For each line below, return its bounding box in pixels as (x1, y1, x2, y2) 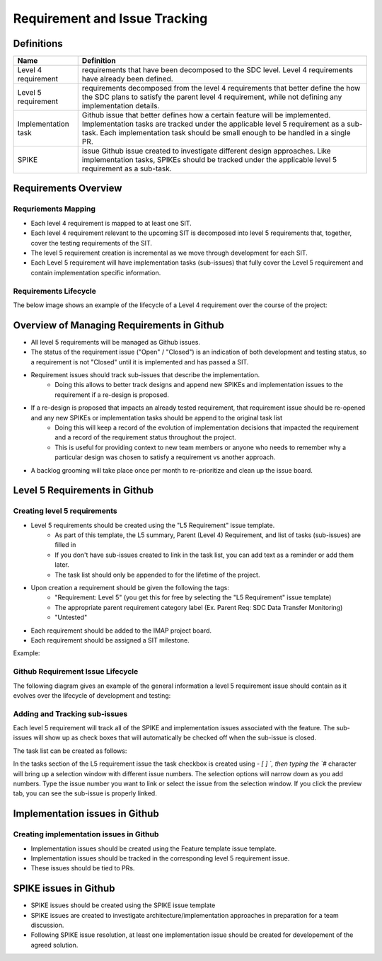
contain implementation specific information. (30, 268, 161, 277)
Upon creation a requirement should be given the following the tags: (30, 584, 230, 592)
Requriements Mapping (13, 204, 95, 214)
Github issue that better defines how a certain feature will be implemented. (81, 110, 331, 120)
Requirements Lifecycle (13, 286, 97, 296)
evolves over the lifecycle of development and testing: (13, 691, 171, 700)
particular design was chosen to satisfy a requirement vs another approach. (54, 453, 276, 461)
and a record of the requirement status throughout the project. (54, 433, 236, 442)
